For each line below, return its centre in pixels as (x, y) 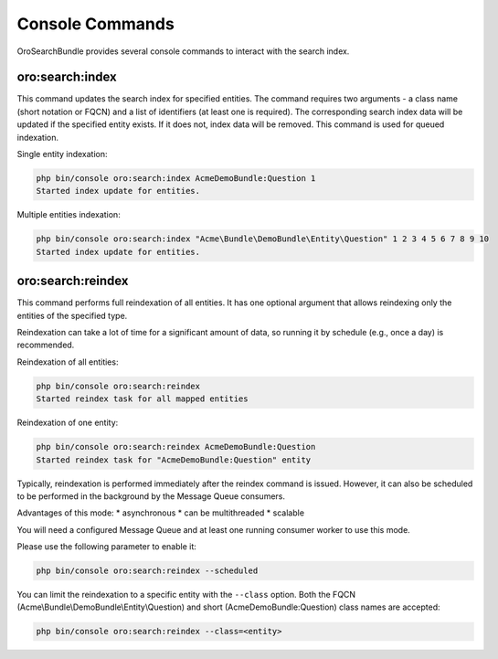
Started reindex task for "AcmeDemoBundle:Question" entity (174, 460)
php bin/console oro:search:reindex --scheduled (147, 571)
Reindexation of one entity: (68, 423)
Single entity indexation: (63, 154)
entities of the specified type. (72, 315)
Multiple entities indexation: (69, 215)
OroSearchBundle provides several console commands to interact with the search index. (183, 51)
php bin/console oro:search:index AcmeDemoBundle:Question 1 (176, 178)
